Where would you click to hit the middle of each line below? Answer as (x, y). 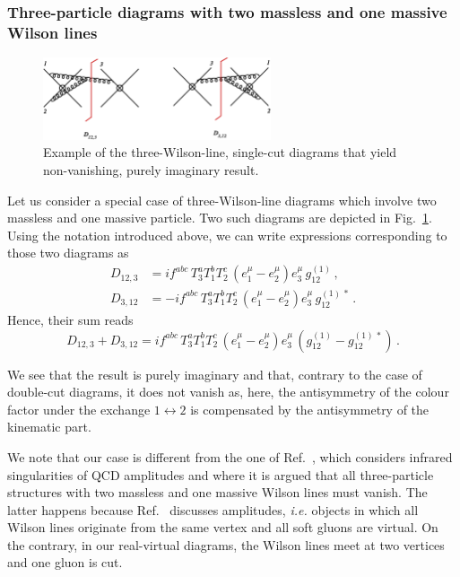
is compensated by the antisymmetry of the (310, 409)
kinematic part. (49, 427)
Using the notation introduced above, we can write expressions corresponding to (227, 235)
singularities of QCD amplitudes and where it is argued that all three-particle (221, 474)
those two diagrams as (68, 253)
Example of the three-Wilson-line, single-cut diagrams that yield (220, 152)
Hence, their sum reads (70, 319)
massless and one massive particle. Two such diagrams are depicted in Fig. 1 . (220, 218)
